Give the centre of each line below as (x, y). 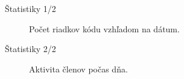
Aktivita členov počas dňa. (78, 69)
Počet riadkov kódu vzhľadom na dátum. (104, 28)
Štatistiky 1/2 (30, 8)
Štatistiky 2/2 (30, 49)
